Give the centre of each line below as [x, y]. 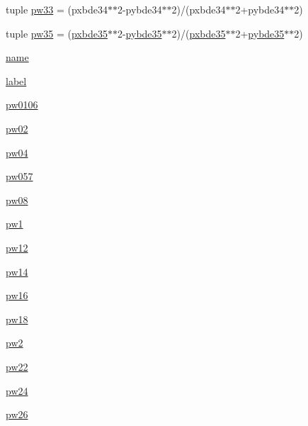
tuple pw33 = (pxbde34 [57, 9]
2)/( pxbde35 [199, 33]
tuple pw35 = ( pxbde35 [57, 33]
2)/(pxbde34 [199, 9]
